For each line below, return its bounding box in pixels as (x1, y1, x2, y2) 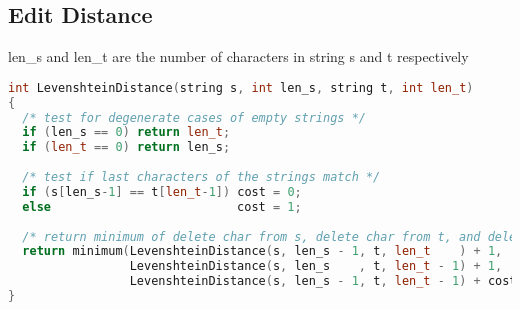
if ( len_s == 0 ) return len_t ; (22, 125, 231, 140)
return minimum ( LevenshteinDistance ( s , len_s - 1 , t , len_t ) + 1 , (22, 244, 503, 259)
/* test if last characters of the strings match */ (22, 170, 381, 185)
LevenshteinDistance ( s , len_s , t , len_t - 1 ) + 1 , (129, 259, 503, 274)
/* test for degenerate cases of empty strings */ (22, 110, 366, 125)
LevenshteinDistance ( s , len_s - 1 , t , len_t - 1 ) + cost (129, 274, 517, 289)
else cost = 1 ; (22, 199, 302, 214)
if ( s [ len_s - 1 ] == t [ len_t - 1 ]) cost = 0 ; (22, 184, 302, 199)
